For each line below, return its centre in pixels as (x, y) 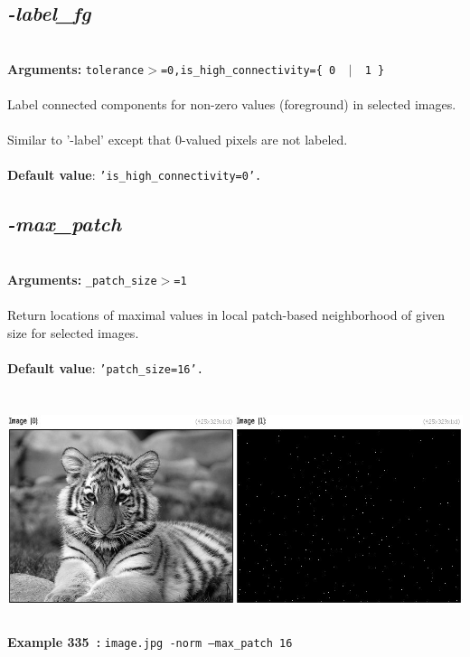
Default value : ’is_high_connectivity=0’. (135, 175)
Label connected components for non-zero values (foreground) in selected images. (232, 104)
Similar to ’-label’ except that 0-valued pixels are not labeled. (178, 140)
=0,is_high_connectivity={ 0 (248, 70)
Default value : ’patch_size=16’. (105, 367)
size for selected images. (73, 332)
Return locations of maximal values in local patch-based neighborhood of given (226, 315)
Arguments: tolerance (76, 68)
